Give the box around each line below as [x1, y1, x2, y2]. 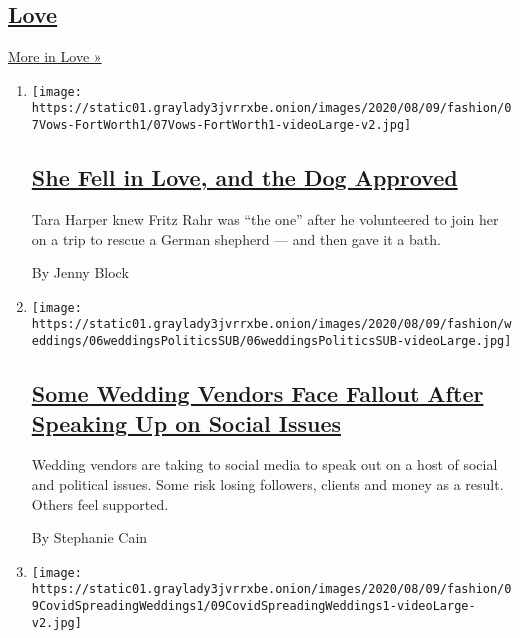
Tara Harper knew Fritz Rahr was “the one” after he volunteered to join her [31, 208, 499, 229]
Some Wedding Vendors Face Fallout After [31, 378, 484, 409]
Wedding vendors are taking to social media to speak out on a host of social [31, 454, 498, 475]
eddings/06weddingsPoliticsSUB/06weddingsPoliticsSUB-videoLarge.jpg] [31, 334, 512, 349]
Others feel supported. [31, 493, 169, 514]
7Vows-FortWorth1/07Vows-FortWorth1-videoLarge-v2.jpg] [31, 118, 412, 133]
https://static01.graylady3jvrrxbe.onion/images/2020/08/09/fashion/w [31, 317, 512, 332]
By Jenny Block [31, 262, 129, 283]
